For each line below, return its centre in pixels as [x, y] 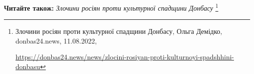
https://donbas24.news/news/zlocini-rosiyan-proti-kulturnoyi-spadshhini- [125, 57]
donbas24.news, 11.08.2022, [56, 40]
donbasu [28, 67]
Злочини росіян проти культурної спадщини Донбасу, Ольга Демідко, [119, 31]
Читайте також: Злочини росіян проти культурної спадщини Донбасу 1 [111, 7]
